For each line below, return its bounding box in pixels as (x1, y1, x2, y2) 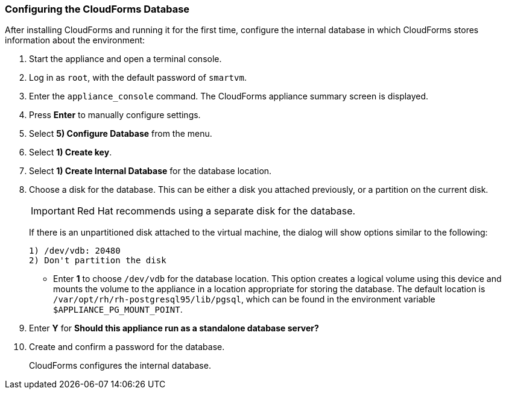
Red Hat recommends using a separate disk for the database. (77, 205, 356, 217)
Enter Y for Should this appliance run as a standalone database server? (29, 323, 319, 334)
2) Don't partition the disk (29, 255, 166, 266)
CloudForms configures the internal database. (29, 360, 211, 371)
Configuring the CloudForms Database (5, 3, 190, 15)
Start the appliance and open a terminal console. (29, 54, 222, 64)
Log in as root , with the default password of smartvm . (29, 72, 247, 83)
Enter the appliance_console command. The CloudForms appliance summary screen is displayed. (29, 91, 429, 102)
